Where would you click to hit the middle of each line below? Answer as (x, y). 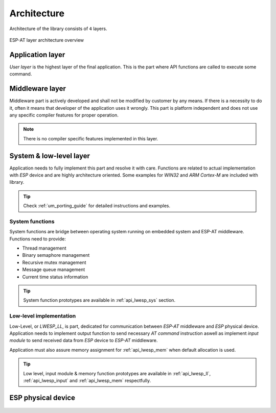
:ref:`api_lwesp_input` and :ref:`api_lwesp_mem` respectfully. (87, 380)
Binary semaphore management (56, 255)
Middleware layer (38, 89)
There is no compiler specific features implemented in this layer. (91, 138)
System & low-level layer (50, 156)
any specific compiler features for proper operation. (64, 115)
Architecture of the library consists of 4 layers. (58, 29)
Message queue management (54, 270)
